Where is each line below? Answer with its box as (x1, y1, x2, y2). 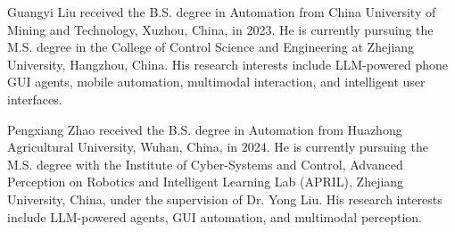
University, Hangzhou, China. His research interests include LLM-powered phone (7, 54, 449, 73)
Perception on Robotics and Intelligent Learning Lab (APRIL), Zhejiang (7, 172, 404, 191)
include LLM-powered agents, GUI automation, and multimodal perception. (7, 207, 423, 226)
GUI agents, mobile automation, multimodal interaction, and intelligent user (7, 72, 426, 91)
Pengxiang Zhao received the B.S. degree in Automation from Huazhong (7, 120, 402, 138)
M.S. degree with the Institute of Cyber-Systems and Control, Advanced (7, 154, 403, 173)
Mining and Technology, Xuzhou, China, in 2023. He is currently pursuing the (7, 20, 434, 38)
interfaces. (7, 89, 62, 108)
